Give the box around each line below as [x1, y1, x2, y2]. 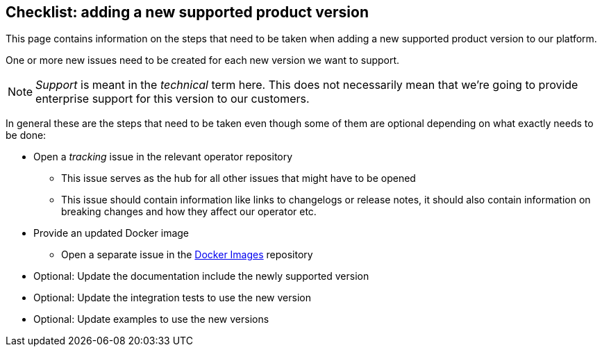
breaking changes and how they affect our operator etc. [61, 206, 317, 218]
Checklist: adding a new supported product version [6, 3, 369, 21]
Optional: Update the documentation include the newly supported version [33, 270, 369, 283]
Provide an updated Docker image [33, 227, 189, 240]
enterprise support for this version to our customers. [35, 92, 310, 106]
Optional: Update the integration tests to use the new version [33, 292, 311, 304]
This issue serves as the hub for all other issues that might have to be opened [61, 172, 416, 185]
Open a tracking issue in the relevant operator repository [33, 151, 293, 163]
